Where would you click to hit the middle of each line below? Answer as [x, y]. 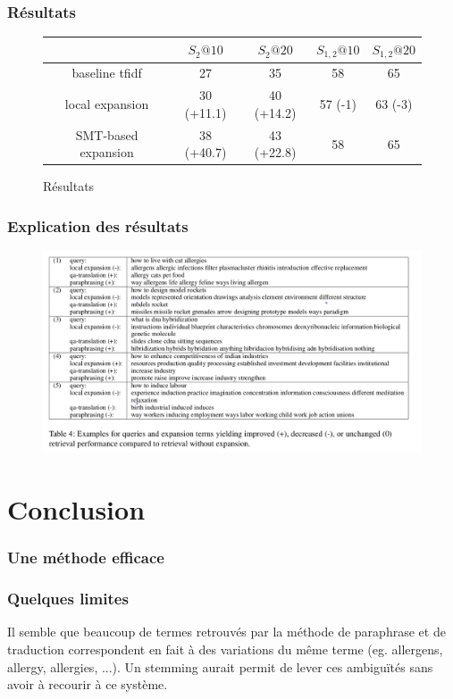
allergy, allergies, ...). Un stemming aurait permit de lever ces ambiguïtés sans [220, 666]
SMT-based [107, 134]
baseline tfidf [107, 73]
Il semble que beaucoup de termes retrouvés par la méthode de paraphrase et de [226, 632]
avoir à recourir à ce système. [88, 684]
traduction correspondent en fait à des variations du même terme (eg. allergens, [225, 649]
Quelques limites [68, 599]
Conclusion [76, 509]
